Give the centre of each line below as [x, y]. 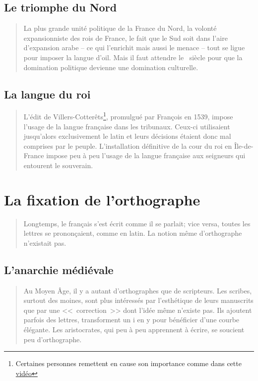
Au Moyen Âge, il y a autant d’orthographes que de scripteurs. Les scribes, [138, 290]
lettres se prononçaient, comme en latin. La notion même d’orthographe [133, 233]
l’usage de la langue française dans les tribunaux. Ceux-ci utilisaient [127, 126]
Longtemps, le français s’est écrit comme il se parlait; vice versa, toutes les [137, 223]
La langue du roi [47, 94]
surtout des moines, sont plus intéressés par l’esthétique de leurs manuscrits [138, 300]
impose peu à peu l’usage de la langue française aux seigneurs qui [146, 155]
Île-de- [244, 145]
